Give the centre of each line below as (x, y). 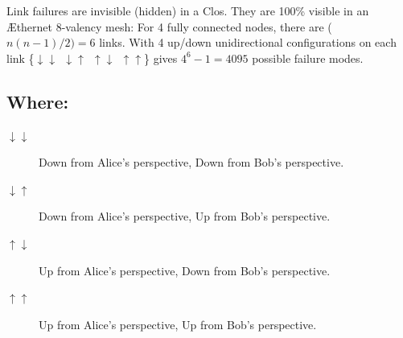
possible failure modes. (308, 58)
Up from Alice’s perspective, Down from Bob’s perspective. (185, 270)
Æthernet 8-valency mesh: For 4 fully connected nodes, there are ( (169, 26)
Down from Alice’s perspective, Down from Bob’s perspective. (191, 162)
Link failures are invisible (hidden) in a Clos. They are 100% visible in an (188, 10)
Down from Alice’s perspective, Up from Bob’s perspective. (185, 216)
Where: (38, 101)
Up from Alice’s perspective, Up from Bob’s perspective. (178, 324)
